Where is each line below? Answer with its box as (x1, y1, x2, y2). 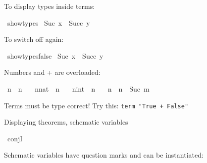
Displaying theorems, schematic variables (4, 117, 128, 127)
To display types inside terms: (4, 1, 95, 11)
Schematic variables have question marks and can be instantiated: (4, 150, 204, 160)
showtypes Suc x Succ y (7, 17, 90, 28)
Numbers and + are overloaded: (4, 67, 101, 77)
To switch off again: (4, 34, 64, 44)
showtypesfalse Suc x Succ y (7, 50, 103, 61)
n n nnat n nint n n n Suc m (7, 83, 150, 94)
